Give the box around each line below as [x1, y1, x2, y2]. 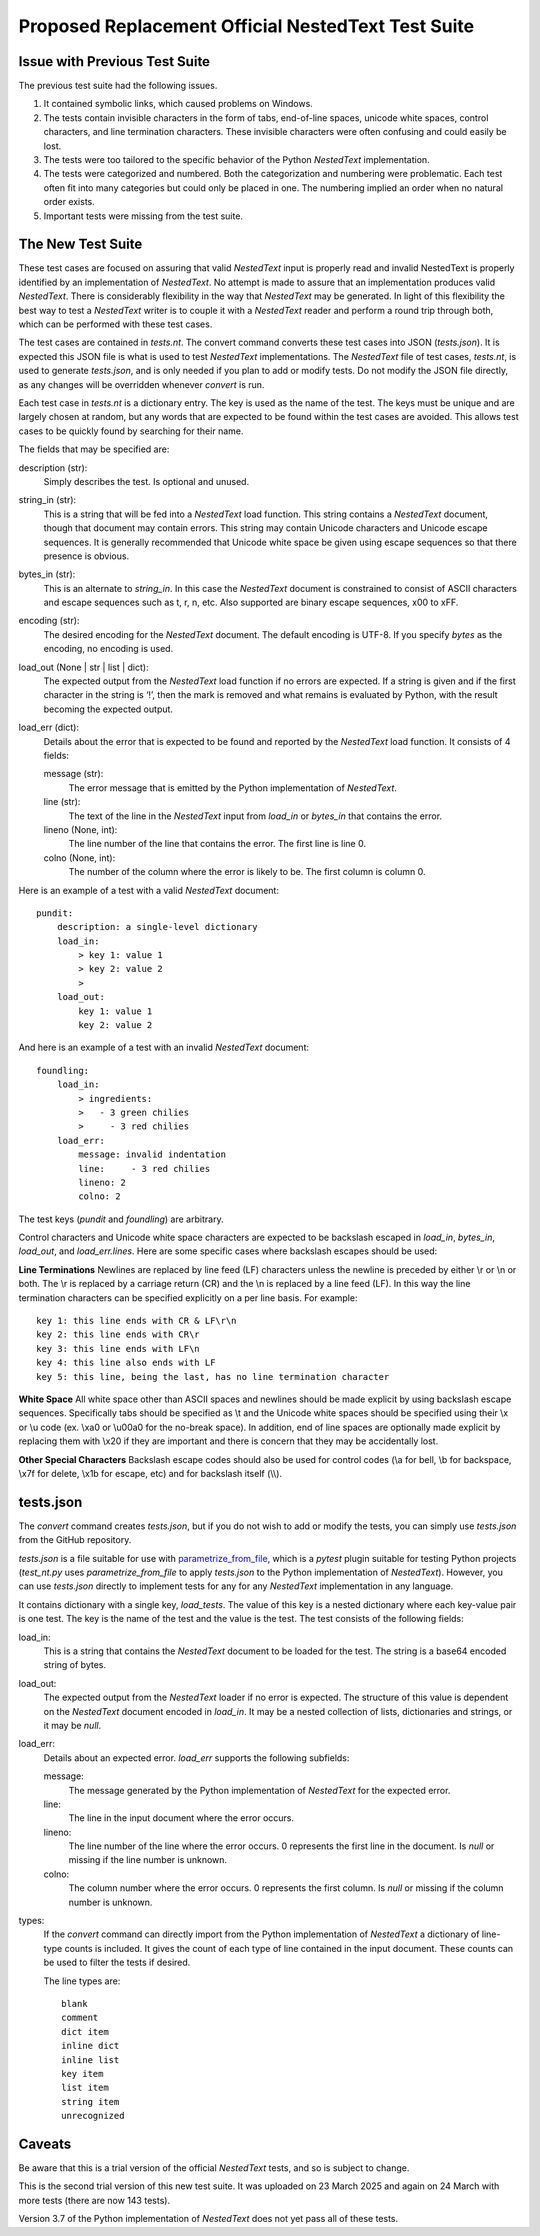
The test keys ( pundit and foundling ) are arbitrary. [18, 1213, 224, 1225]
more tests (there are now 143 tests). [18, 2194, 170, 2206]
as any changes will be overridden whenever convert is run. [18, 378, 265, 390]
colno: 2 [78, 1191, 121, 1202]
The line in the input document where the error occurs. [68, 1812, 295, 1824]
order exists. [43, 196, 95, 208]
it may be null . [43, 1719, 102, 1731]
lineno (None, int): [43, 823, 118, 835]
